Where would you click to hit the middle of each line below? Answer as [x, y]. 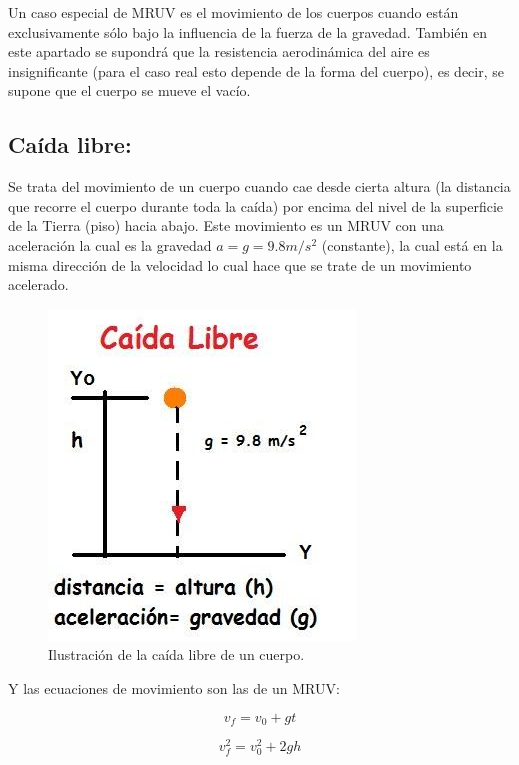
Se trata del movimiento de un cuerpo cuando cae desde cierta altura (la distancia [259, 186]
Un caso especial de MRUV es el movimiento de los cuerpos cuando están [233, 12]
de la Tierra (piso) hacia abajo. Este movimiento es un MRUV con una [226, 225]
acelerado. [38, 284]
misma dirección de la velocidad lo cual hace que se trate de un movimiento [240, 264]
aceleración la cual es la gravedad [110, 244]
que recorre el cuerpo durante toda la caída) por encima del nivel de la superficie [256, 205]
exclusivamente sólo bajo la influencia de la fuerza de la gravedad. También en [247, 31]
